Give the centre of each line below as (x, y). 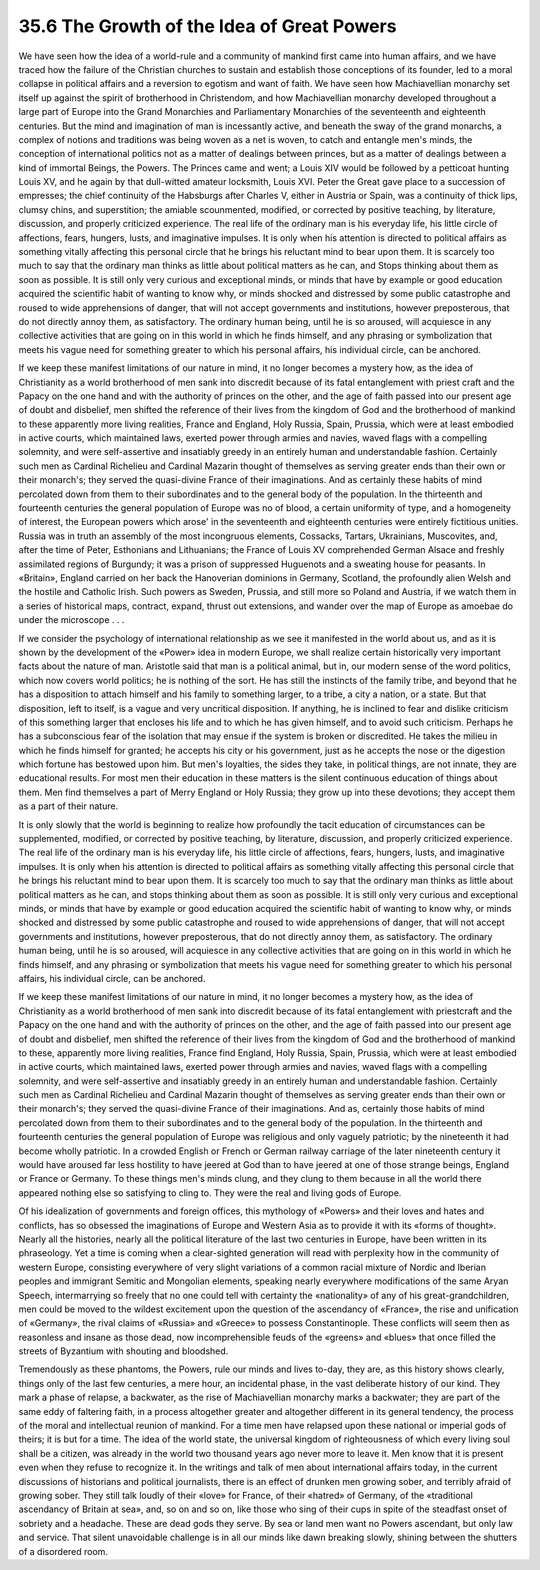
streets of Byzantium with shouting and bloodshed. (123, 1351)
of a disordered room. (63, 1551)
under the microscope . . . (71, 620)
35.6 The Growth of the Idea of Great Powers (207, 26)
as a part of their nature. (68, 806)
